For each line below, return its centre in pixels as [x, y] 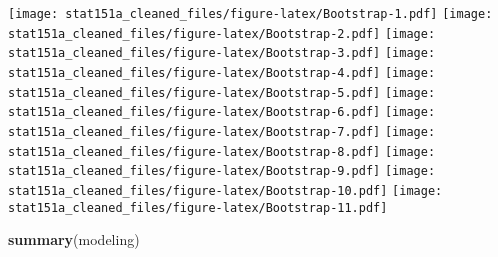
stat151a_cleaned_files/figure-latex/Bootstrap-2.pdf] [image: [222, 33]
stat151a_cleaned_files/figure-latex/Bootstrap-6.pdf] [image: [222, 112]
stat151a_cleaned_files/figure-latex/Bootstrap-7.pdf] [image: [222, 131]
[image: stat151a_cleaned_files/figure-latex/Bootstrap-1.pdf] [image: [250, 14]
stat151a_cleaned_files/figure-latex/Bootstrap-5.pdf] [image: [222, 92]
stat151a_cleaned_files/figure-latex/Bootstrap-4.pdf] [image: [222, 72]
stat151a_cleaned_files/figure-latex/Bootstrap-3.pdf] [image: [222, 53]
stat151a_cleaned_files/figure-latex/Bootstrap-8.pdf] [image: [222, 151]
